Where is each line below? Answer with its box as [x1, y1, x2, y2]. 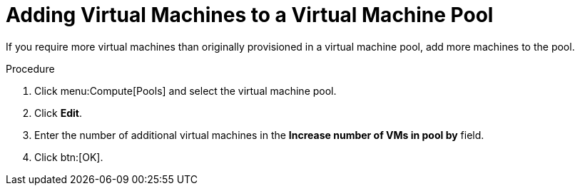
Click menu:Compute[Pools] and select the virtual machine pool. [34, 84, 337, 97]
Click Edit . [34, 106, 82, 119]
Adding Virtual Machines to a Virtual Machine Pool [6, 3, 494, 27]
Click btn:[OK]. [34, 150, 103, 163]
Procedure [6, 62, 55, 75]
